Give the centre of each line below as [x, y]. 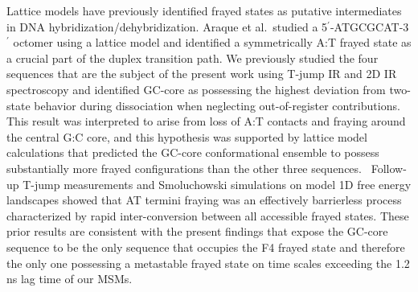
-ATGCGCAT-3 [369, 26]
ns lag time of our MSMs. [70, 279]
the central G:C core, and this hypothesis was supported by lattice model [187, 136]
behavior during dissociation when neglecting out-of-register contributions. [217, 105]
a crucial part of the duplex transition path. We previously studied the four [193, 58]
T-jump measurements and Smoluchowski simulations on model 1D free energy [217, 184]
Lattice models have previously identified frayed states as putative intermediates [204, 10]
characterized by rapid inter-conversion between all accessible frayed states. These [208, 215]
